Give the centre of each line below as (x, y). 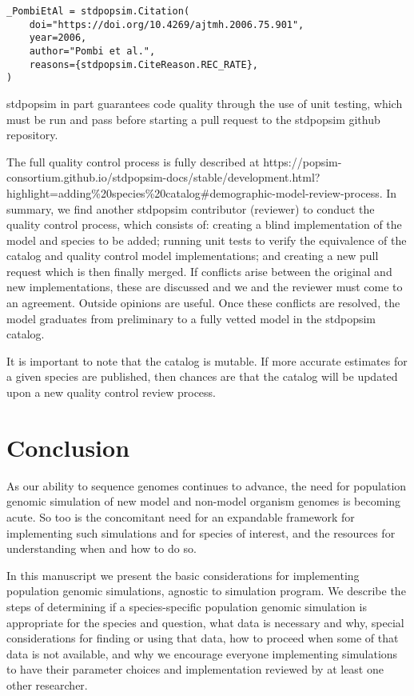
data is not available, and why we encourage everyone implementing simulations (202, 653)
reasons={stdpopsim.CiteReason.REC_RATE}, (143, 64)
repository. (32, 135)
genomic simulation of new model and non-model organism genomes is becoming (204, 501)
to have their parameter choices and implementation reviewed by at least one (195, 669)
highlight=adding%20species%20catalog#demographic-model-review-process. (195, 192)
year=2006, (58, 38)
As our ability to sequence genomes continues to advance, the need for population (207, 485)
